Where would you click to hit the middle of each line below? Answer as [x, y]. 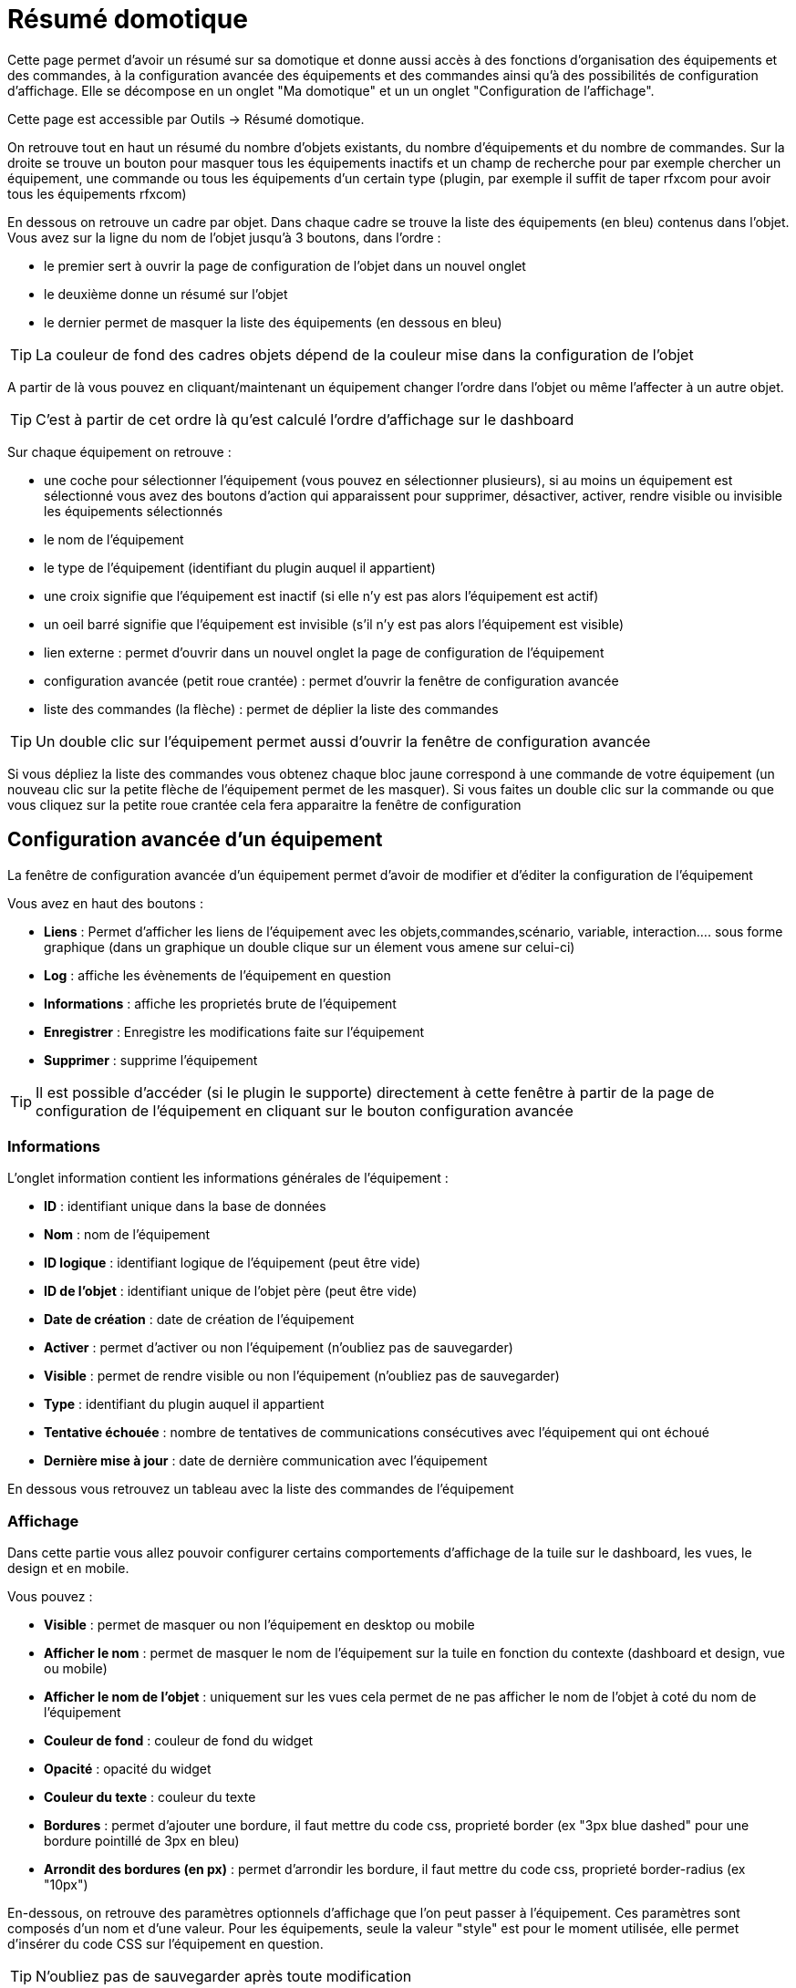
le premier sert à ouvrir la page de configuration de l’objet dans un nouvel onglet [285, 265]
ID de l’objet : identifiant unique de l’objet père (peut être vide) [231, 1291]
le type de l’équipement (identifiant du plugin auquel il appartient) [240, 567]
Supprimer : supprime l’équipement [151, 1060]
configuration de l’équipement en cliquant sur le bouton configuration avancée [305, 1110]
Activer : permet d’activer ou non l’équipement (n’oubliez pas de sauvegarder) [279, 1348]
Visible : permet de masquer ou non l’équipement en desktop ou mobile [259, 1625]
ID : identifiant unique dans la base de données [185, 1206]
